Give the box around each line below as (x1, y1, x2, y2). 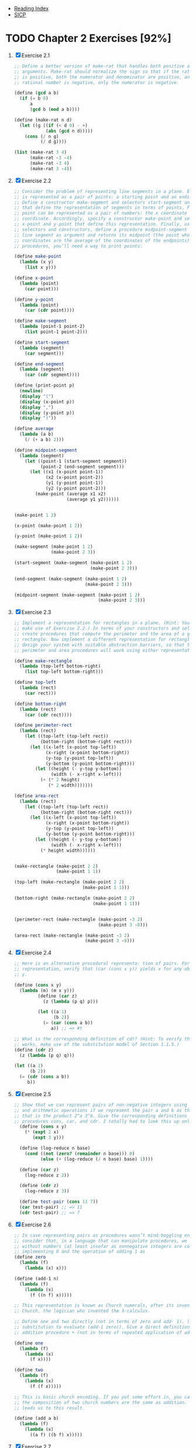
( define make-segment (13, 318, 67, 324)
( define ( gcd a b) (13, 90, 59, 96)
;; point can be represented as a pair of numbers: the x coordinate (13, 211, 188, 216)
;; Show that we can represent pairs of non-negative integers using (13, 1102, 188, 1108)
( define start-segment (13, 340, 70, 345)
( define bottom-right (13, 701, 67, 707)
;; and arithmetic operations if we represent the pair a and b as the (13, 1107, 192, 1113)
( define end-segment (13, 361, 64, 367)
